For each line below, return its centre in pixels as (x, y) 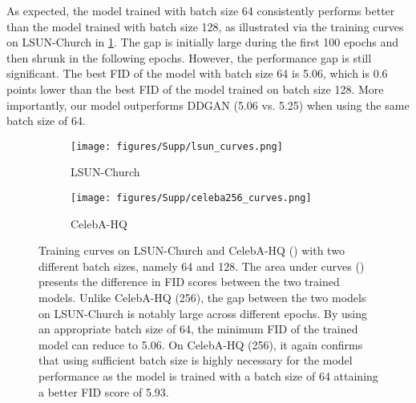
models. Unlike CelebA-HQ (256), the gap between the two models (202, 298)
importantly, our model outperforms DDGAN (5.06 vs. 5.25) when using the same (208, 105)
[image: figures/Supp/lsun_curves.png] (177, 146)
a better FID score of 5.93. (104, 391)
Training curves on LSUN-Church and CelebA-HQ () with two (192, 250)
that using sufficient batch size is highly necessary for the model (196, 360)
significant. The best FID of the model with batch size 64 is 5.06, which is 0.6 (197, 73)
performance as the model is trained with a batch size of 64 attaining (208, 376)
